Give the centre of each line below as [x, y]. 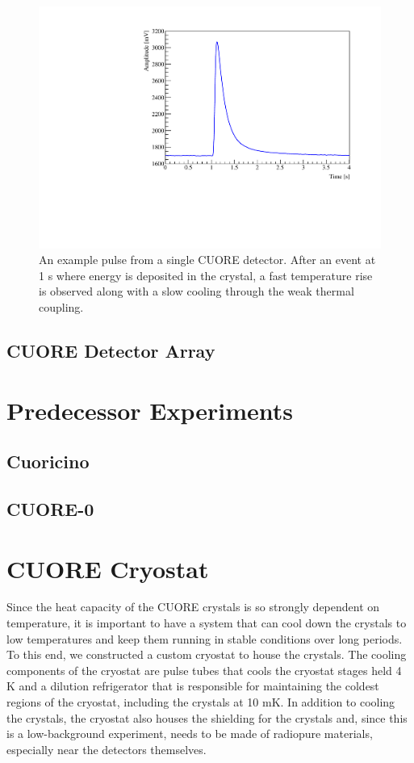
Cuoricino [48, 461]
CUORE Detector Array [111, 351]
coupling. [61, 307]
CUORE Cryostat [108, 568]
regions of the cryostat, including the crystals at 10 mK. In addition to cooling [201, 702]
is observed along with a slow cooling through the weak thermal [197, 291]
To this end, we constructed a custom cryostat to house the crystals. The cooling [207, 654]
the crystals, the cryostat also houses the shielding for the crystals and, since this [207, 717]
